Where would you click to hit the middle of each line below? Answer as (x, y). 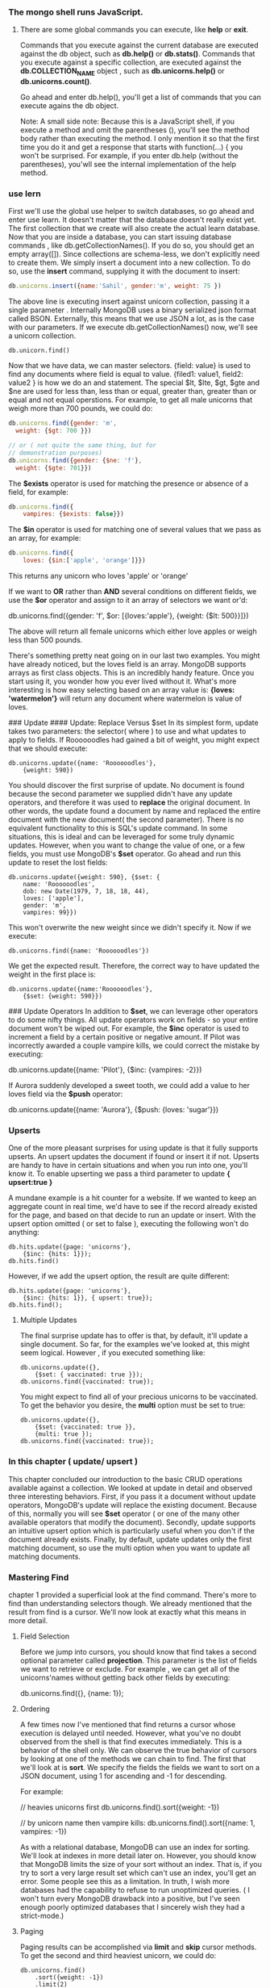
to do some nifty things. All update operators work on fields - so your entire (133, 1020)
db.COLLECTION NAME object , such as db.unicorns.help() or (122, 72)
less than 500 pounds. (46, 640)
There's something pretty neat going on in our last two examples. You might (134, 655)
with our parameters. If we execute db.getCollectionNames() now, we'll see (133, 327)
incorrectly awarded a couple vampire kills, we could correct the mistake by (134, 1046)
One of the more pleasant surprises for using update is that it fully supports (133, 1148)
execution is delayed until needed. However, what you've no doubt (131, 1733)
